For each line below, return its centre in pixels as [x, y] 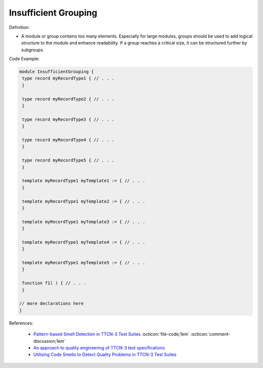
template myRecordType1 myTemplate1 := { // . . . [84, 181]
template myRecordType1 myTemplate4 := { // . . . [84, 242]
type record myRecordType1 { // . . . [68, 78]
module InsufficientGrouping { [57, 72]
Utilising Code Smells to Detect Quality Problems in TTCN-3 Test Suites [105, 355]
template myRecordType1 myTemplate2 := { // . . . [84, 201]
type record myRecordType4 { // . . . [68, 140]
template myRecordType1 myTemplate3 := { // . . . [84, 222]
